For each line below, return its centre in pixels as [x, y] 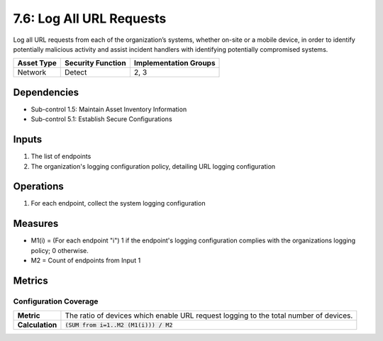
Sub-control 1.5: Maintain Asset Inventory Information [109, 109]
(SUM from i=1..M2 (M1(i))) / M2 [119, 325]
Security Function [96, 63]
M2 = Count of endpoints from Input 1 [86, 261]
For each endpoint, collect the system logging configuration [118, 203]
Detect [76, 72]
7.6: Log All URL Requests [90, 18]
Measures [36, 224]
